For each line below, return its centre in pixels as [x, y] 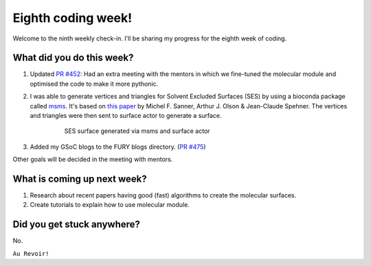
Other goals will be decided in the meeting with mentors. [93, 159]
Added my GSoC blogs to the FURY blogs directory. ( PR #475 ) [118, 147]
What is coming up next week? [80, 179]
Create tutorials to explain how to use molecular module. [110, 205]
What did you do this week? [73, 58]
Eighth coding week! [72, 18]
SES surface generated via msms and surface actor [137, 131]
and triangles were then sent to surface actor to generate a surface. [126, 116]
